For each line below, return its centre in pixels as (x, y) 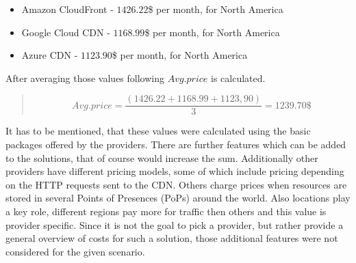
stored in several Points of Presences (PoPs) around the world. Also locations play (178, 198)
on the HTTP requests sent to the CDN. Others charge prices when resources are (176, 184)
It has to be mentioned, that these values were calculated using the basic (158, 131)
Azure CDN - (50, 55)
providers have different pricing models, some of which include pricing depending (175, 171)
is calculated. (238, 78)
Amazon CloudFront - (67, 9)
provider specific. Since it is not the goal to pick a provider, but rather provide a (175, 224)
